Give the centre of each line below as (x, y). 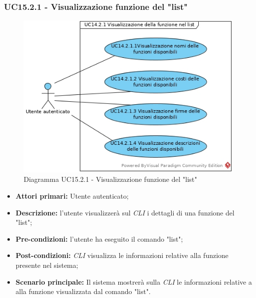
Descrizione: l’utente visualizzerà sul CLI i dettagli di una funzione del (125, 212)
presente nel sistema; (47, 265)
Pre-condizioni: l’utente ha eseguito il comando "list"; (99, 238)
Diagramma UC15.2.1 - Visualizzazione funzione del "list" (110, 179)
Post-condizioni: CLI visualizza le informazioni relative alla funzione (122, 255)
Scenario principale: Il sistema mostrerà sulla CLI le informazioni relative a (134, 281)
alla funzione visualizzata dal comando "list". (83, 291)
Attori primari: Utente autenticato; (72, 196)
